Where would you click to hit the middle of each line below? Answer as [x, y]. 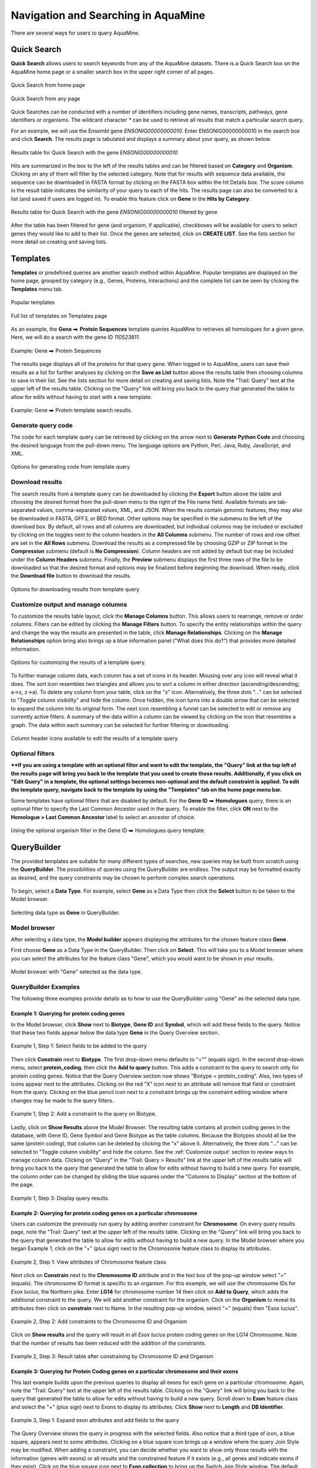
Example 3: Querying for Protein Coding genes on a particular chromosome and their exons [124, 1372]
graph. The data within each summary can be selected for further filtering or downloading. [120, 725]
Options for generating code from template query [70, 467]
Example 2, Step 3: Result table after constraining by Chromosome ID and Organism [112, 1356]
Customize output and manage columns [69, 604]
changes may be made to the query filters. [62, 1100]
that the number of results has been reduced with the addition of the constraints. [109, 1343]
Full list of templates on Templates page [59, 316]
